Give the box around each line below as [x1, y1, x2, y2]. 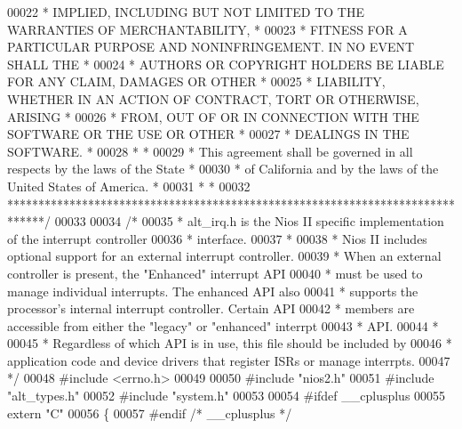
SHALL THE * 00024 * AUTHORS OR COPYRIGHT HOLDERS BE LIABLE [7, 54, 444, 73]
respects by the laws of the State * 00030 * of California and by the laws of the [7, 159, 439, 178]
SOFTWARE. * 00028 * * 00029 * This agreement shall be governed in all [7, 142, 413, 160]
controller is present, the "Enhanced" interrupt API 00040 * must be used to [7, 263, 423, 282]
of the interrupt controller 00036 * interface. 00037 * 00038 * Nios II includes [7, 229, 427, 247]
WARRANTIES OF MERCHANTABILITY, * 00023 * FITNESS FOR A [7, 20, 408, 38]
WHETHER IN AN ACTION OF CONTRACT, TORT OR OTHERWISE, [7, 89, 419, 108]
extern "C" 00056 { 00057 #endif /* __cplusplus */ [7, 403, 292, 422]
